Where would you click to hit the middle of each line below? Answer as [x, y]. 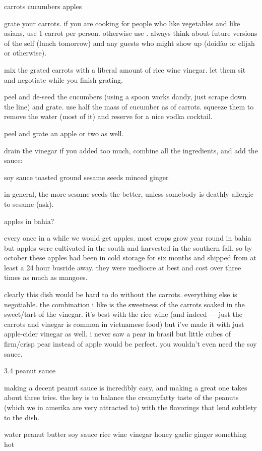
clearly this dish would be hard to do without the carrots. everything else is [121, 294]
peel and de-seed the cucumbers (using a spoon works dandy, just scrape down [125, 97]
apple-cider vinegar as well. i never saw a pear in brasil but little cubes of [118, 334]
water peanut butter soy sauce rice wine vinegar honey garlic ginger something [125, 434]
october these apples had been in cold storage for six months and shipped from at [130, 258]
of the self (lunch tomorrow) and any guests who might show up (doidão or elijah [129, 43]
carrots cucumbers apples [43, 6]
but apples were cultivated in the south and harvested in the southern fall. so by [128, 247]
